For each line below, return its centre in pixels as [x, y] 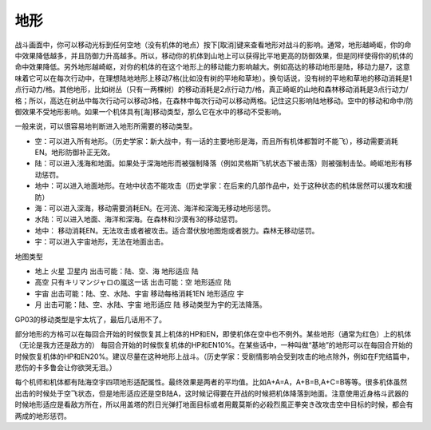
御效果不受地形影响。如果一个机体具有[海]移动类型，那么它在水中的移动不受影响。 [150, 111]
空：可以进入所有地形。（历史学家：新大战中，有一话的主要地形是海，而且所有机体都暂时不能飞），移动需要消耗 [216, 141]
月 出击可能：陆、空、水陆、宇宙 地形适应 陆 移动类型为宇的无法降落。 [150, 305]
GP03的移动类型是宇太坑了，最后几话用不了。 [91, 319]
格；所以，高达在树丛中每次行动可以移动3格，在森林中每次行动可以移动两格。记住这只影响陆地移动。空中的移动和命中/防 [214, 101]
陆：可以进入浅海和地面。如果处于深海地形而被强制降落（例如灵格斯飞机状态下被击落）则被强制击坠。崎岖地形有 [220, 163]
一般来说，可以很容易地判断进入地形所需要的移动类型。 [106, 126]
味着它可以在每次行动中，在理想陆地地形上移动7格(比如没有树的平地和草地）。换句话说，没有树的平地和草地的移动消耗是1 [214, 78]
